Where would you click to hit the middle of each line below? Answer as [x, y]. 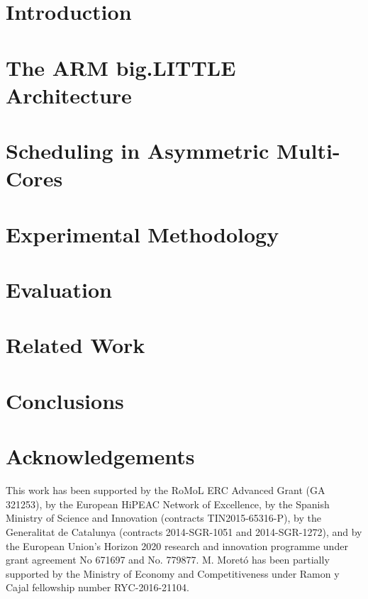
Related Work [76, 345]
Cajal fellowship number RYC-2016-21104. [97, 587]
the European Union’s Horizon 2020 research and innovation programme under [177, 545]
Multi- [308, 151]
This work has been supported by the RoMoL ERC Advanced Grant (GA [166, 490]
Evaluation [59, 290]
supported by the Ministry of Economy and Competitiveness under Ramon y [173, 573]
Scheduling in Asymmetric [138, 151]
